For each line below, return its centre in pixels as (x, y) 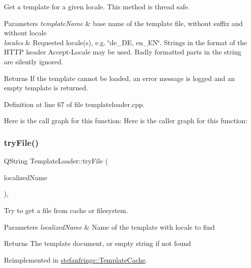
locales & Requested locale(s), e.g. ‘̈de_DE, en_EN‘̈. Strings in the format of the (125, 42)
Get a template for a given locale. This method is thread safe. (97, 6)
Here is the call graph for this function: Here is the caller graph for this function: (126, 121)
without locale (25, 33)
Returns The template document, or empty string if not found (98, 243)
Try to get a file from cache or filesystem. (66, 210)
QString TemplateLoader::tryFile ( (56, 161)
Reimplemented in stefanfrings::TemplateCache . (76, 259)
